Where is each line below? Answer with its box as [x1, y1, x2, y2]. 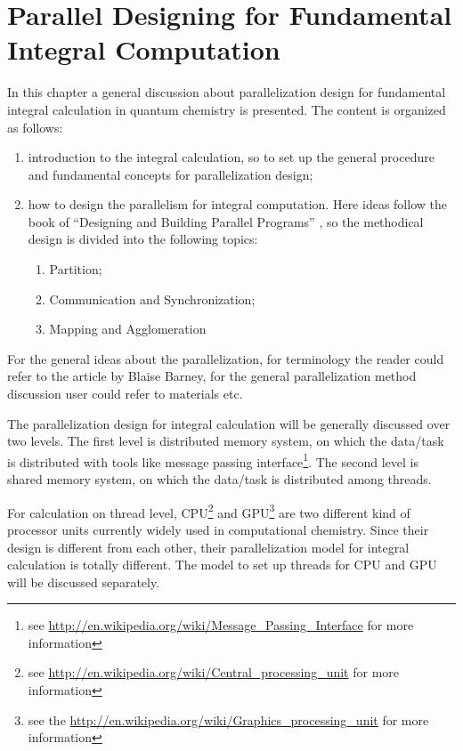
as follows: [7, 117, 63, 136]
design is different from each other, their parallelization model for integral [7, 537, 410, 556]
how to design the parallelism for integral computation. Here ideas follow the [28, 195, 447, 214]
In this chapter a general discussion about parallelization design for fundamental [7, 83, 446, 101]
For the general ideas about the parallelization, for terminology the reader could [7, 349, 444, 367]
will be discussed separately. [7, 572, 160, 591]
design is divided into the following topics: [28, 230, 258, 248]
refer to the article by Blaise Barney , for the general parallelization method [7, 367, 417, 385]
